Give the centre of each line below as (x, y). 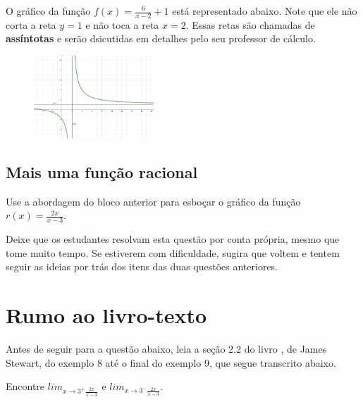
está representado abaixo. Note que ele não (265, 11)
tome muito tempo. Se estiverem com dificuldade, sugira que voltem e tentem (173, 252)
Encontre (25, 386)
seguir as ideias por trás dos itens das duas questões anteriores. (142, 266)
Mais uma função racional (102, 172)
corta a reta (31, 24)
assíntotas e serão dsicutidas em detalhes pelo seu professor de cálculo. (161, 38)
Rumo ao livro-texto (106, 315)
